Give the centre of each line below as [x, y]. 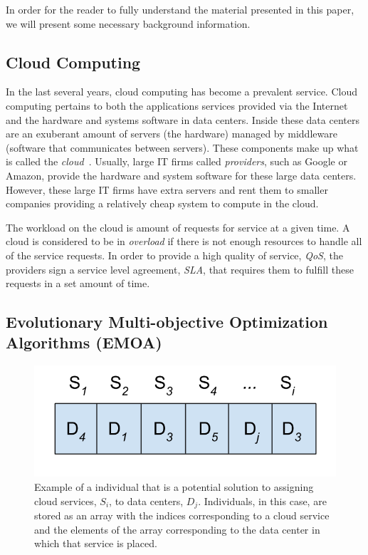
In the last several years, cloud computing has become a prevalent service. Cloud [182, 92]
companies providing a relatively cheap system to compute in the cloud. [162, 203]
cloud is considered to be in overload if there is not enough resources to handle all [184, 241]
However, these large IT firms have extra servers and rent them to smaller [167, 189]
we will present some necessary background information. [128, 23]
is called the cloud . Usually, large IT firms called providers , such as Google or [177, 161]
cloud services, [65, 500]
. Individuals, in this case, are [262, 500]
